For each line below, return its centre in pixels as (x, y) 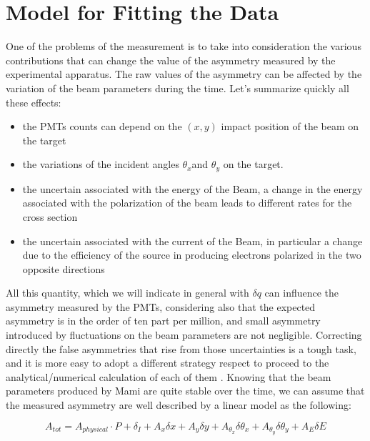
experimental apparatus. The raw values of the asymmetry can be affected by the (184, 74)
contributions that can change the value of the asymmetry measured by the (171, 60)
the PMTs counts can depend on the (102, 126)
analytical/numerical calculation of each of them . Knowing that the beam (169, 376)
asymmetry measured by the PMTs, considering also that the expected (161, 306)
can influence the (302, 293)
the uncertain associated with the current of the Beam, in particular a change (192, 241)
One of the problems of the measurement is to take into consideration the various (184, 46)
